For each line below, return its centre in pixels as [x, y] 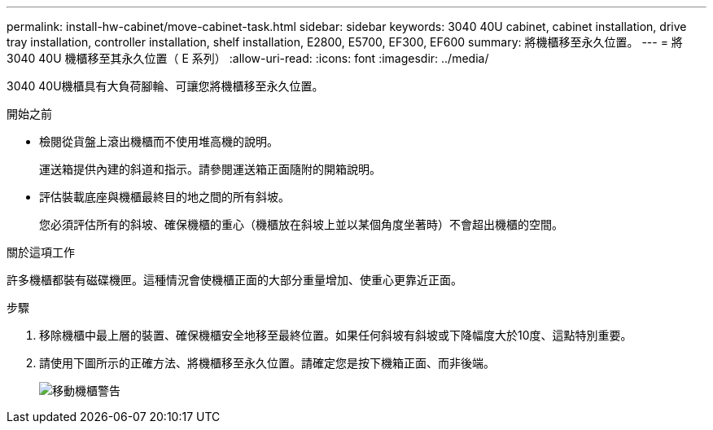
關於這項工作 [41, 252]
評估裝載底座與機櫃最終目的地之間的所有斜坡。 [164, 197]
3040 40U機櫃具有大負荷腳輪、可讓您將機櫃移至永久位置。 [165, 86]
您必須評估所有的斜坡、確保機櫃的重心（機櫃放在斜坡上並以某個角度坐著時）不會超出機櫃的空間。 [301, 224]
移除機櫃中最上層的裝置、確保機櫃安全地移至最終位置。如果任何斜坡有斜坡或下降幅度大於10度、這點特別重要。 [336, 335]
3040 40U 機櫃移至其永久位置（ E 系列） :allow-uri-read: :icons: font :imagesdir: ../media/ [248, 58]
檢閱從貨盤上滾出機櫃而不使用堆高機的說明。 [159, 141]
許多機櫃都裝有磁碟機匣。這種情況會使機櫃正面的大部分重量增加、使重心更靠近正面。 [234, 280]
